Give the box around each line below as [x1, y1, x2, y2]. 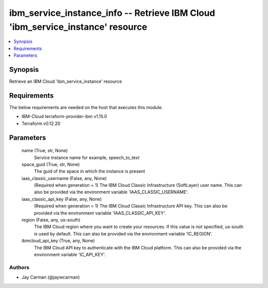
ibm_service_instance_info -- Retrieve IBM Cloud [9, 7, 215, 18]
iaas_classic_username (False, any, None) [21, 175, 107, 181]
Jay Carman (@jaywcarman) [21, 274, 80, 280]
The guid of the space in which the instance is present [34, 169, 145, 174]
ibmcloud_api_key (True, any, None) [21, 238, 95, 244]
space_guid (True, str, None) [21, 161, 80, 167]
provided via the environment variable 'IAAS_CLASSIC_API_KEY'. [34, 210, 166, 216]
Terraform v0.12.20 [21, 120, 61, 126]
